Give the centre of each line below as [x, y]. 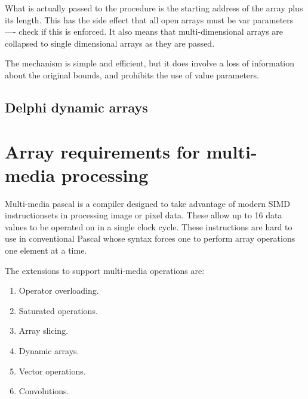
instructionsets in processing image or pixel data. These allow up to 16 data [144, 215]
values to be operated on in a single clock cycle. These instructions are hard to [149, 226]
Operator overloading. [59, 290]
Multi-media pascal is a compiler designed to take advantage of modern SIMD [148, 203]
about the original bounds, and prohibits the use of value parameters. [132, 74]
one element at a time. [46, 250]
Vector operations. [52, 371]
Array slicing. [44, 331]
